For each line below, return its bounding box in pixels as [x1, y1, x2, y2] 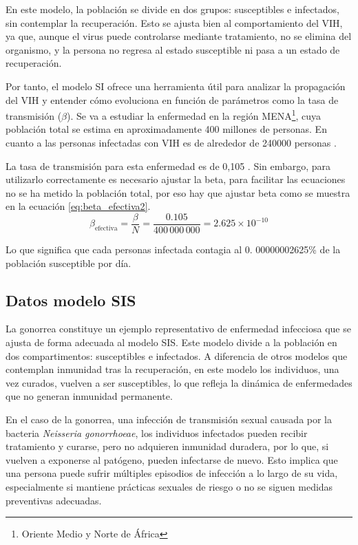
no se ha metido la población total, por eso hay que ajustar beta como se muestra [6, 185, 350, 200]
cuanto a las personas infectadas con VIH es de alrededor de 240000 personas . [6, 136, 337, 149]
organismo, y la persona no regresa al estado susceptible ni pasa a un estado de [6, 42, 340, 56]
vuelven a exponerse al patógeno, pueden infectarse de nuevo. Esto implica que [6, 452, 338, 467]
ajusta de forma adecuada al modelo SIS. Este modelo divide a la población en [6, 335, 337, 350]
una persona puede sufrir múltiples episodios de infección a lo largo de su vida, [6, 466, 338, 480]
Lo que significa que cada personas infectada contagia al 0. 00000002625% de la [6, 242, 341, 257]
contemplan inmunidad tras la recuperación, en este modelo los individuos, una [6, 362, 339, 376]
